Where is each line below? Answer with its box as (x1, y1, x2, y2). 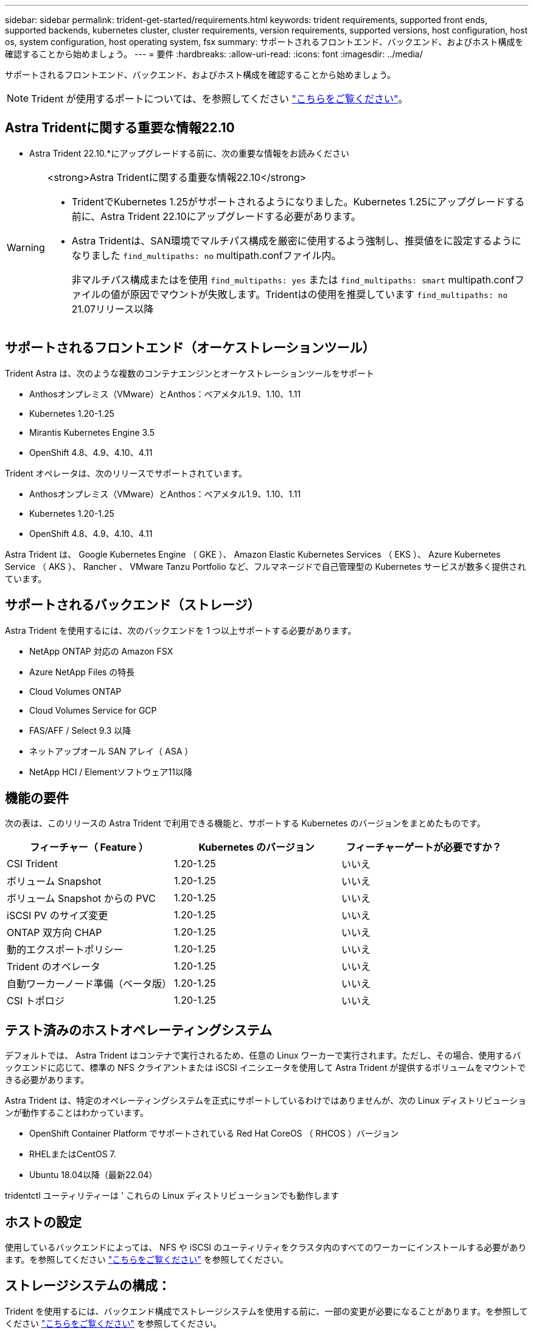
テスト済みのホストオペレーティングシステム (5, 1022, 273, 1038)
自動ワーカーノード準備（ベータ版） (7, 978, 172, 990)
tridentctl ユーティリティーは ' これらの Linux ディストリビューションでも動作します (5, 1190, 340, 1201)
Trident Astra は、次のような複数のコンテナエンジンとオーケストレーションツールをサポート (5, 367, 374, 378)
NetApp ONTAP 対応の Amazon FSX (29, 645, 173, 656)
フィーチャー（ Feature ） (30, 841, 148, 854)
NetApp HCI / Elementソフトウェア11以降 (29, 766, 192, 777)
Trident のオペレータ (7, 960, 100, 973)
